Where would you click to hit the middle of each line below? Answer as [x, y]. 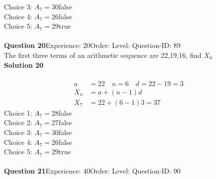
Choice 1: [18, 112]
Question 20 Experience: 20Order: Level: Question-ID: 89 [92, 45]
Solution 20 [24, 65]
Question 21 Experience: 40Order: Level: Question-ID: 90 [92, 171]
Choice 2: [18, 122]
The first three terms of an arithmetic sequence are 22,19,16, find [103, 55]
